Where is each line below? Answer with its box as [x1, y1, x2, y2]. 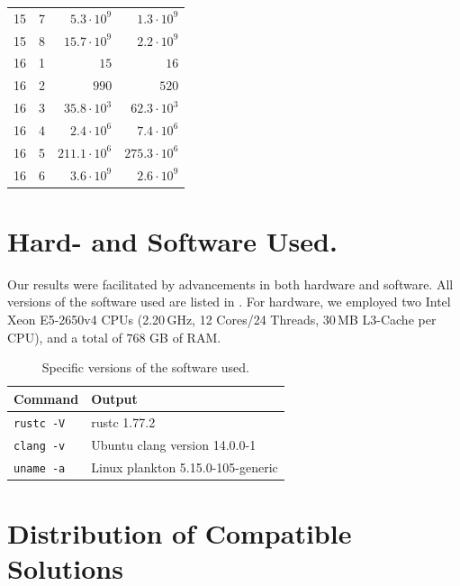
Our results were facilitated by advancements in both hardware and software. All [7, 274, 454, 293]
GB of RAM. [149, 327, 221, 346]
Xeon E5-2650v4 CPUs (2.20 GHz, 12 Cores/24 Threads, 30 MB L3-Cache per [7, 310, 437, 329]
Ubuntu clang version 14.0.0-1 [91, 435, 257, 453]
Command [14, 389, 79, 407]
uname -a [14, 462, 66, 475]
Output [91, 389, 138, 407]
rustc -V [14, 417, 66, 430]
